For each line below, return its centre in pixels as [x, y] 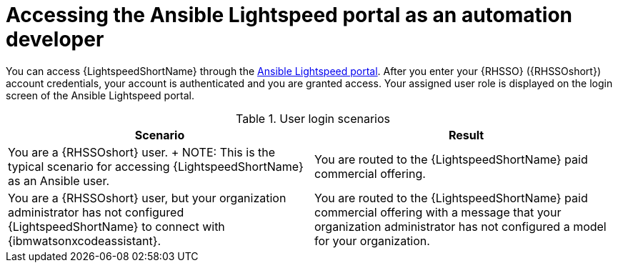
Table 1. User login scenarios [313, 118]
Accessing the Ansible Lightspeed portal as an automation [289, 15]
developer [55, 39]
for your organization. [372, 240]
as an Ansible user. [59, 180]
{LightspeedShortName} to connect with [116, 226]
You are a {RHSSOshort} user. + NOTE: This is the [142, 152]
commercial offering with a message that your [438, 212]
